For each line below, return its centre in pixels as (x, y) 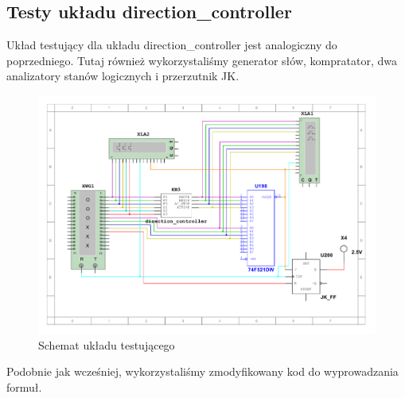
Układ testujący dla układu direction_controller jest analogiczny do (172, 45)
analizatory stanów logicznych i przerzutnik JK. (123, 76)
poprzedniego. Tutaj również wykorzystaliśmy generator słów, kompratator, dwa (202, 60)
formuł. (24, 386)
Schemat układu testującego (107, 344)
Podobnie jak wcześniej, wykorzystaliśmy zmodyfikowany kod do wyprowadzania (202, 371)
